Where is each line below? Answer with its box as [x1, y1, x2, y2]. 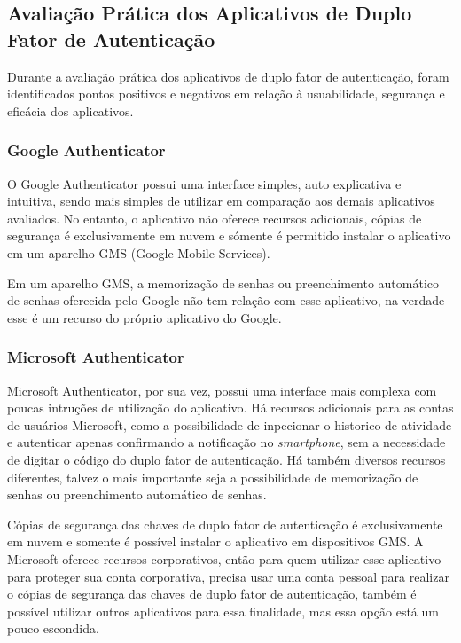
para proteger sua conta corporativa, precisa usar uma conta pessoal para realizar [7, 567, 449, 585]
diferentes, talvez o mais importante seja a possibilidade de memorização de [7, 467, 418, 486]
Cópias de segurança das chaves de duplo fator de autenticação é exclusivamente [7, 514, 443, 533]
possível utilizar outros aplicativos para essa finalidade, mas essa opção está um [7, 601, 439, 620]
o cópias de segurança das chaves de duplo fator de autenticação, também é [7, 584, 417, 603]
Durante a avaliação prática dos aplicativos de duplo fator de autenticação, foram [7, 67, 449, 85]
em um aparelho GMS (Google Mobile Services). [7, 243, 270, 262]
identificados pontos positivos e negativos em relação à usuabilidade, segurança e [7, 84, 445, 103]
